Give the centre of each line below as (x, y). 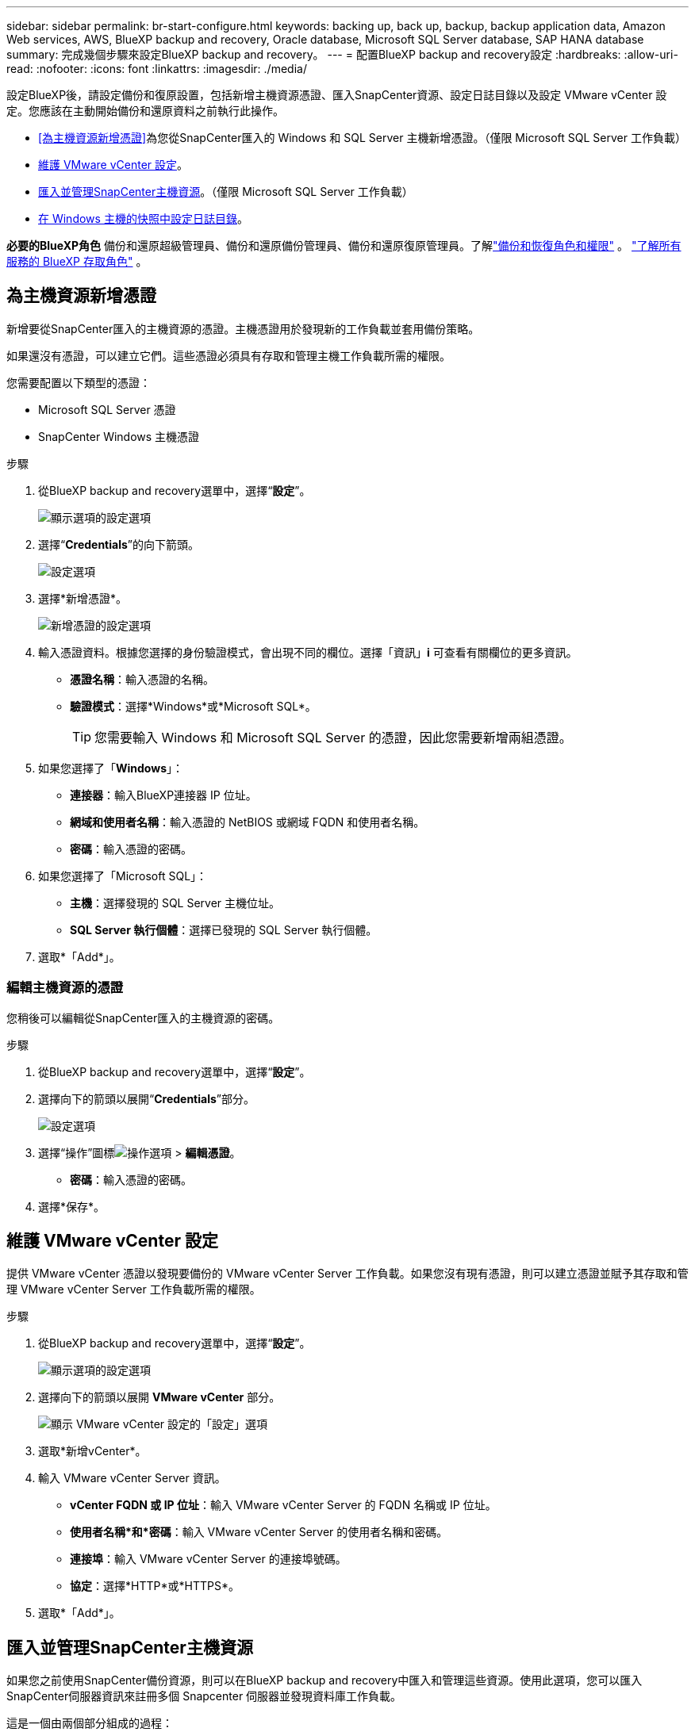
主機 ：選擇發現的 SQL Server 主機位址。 (175, 902)
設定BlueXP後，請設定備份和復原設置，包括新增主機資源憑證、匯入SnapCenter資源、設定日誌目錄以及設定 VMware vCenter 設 (337, 95)
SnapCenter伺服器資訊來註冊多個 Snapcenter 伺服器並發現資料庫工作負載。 (204, 1696)
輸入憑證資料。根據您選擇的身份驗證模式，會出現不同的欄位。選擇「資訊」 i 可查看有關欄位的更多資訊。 (308, 652)
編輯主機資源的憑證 (65, 988)
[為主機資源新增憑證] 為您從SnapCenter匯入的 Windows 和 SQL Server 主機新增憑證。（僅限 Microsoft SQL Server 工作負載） (362, 138)
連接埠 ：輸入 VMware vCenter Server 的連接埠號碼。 (208, 1559)
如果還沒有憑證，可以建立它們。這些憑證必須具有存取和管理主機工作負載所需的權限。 (228, 355)
